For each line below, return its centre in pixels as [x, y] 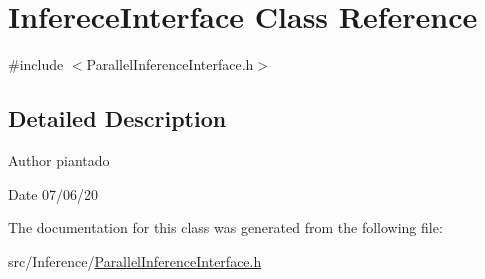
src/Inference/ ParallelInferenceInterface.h [135, 260]
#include [36, 64]
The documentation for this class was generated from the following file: [225, 227]
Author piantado [59, 159]
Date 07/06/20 [53, 193]
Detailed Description [117, 118]
